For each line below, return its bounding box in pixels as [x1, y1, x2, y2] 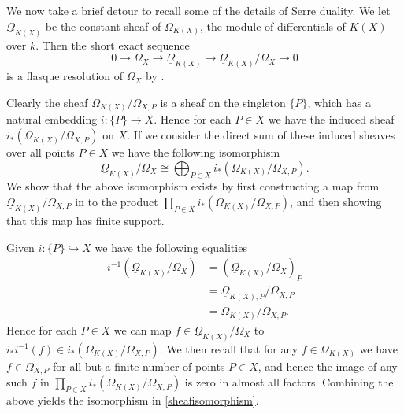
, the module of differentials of [200, 17, 346, 34]
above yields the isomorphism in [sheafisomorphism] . [6, 392, 259, 408]
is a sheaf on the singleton [160, 94, 286, 110]
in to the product [75, 194, 158, 210]
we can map [113, 321, 172, 338]
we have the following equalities [95, 238, 247, 255]
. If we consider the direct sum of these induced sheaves [127, 127, 395, 143]
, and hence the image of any [258, 357, 398, 374]
